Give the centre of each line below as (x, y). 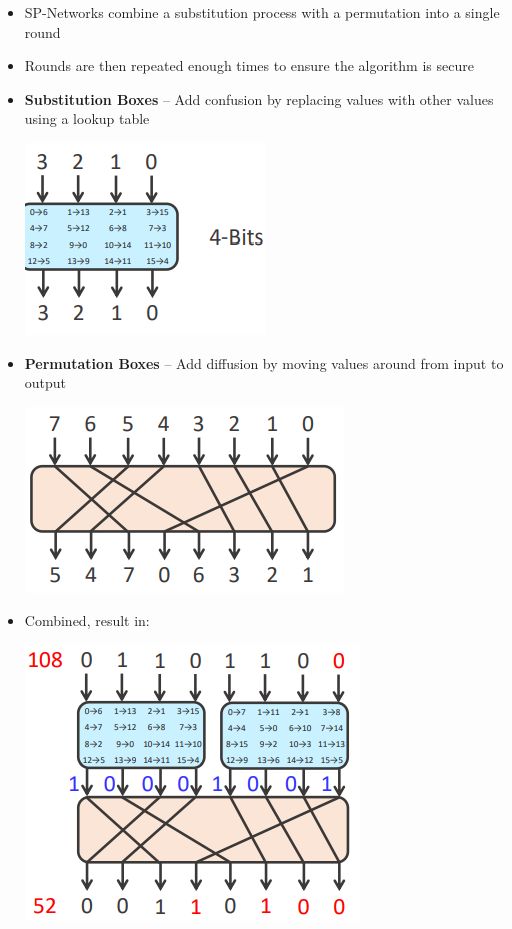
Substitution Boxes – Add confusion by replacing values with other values (259, 98)
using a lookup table (87, 118)
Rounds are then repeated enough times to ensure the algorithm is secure (249, 65)
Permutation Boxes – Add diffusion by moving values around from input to (264, 362)
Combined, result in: (87, 620)
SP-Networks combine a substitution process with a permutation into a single (262, 12)
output (45, 382)
